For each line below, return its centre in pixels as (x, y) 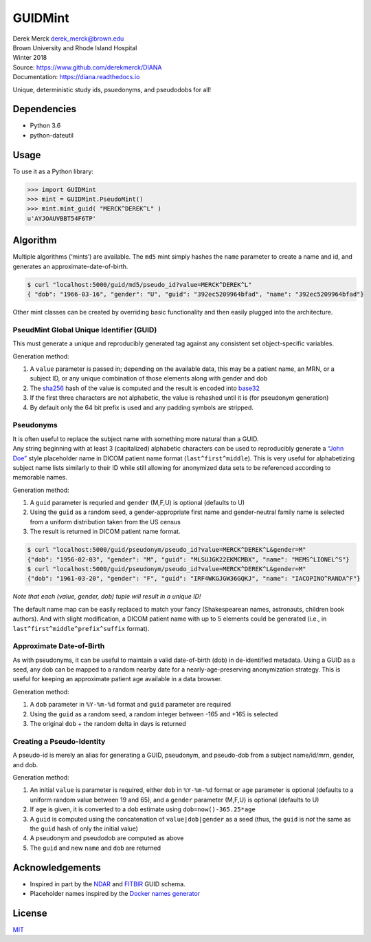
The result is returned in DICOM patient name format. (105, 532)
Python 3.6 (45, 126)
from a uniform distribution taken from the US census (105, 522)
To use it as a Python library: (53, 171)
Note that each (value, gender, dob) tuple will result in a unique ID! (107, 597)
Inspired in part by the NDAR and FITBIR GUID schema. (108, 884)
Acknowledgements (57, 867)
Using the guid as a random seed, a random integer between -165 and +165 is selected (154, 714)
